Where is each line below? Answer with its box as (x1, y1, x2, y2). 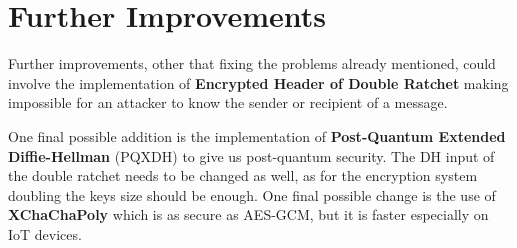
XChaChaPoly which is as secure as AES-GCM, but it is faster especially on (8, 204, 489, 225)
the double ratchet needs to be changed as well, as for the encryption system (8, 165, 478, 186)
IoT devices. (8, 223, 82, 244)
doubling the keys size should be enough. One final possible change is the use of (8, 184, 496, 205)
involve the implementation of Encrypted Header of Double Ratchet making (8, 72, 509, 93)
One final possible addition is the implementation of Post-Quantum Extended (8, 125, 506, 146)
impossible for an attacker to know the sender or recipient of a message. (8, 92, 448, 113)
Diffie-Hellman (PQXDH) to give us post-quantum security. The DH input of (8, 145, 495, 166)
